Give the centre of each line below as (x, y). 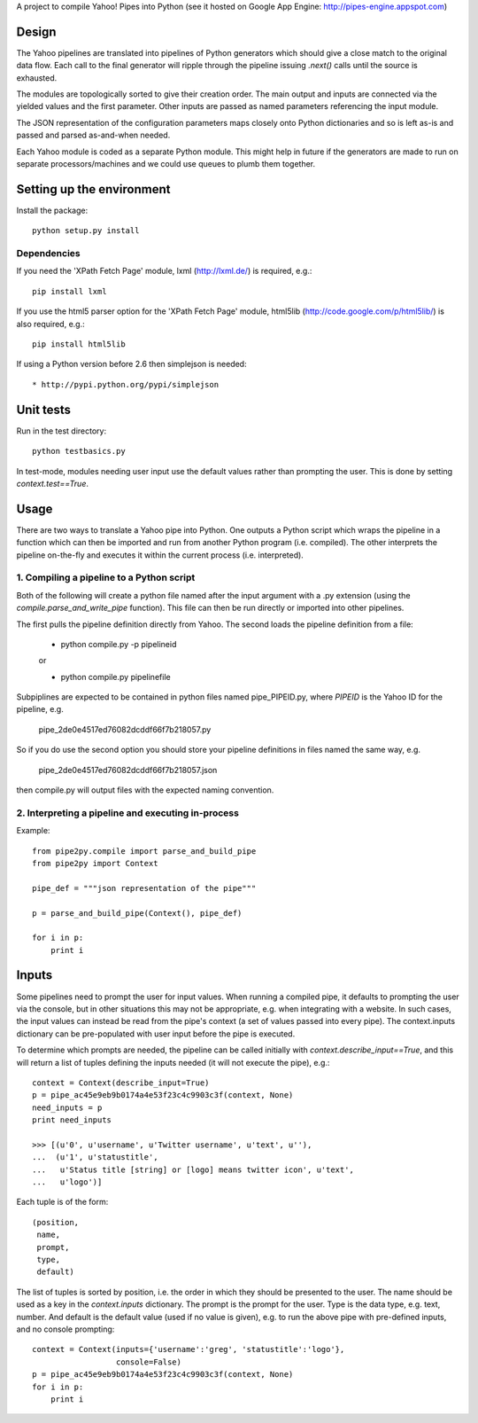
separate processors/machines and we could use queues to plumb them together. (166, 164)
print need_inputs (72, 1120)
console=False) (148, 1362)
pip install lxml (69, 291)
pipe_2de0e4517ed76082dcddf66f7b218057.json (128, 770)
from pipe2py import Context (95, 863)
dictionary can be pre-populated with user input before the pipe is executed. (156, 1034)
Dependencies (49, 254)
